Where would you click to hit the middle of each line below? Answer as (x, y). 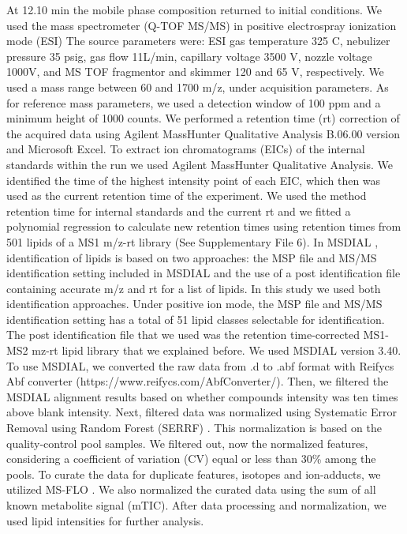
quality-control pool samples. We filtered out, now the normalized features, (187, 443)
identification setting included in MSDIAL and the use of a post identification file (203, 273)
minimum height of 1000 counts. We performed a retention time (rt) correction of (203, 118)
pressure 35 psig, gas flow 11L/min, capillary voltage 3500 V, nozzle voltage (189, 56)
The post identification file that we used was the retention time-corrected (183, 335)
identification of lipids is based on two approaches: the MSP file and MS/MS (192, 257)
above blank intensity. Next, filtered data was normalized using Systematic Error (202, 412)
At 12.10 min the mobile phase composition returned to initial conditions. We (194, 9)
